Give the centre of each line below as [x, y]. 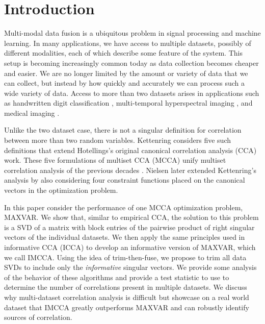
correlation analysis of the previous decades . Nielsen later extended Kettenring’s [130, 170]
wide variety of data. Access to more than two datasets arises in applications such [132, 93]
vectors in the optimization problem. [61, 190]
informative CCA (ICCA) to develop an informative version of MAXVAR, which [130, 247]
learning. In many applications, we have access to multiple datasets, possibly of [128, 43]
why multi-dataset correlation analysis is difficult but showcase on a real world [127, 297]
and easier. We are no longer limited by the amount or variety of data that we [126, 73]
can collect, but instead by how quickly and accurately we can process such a [125, 83]
